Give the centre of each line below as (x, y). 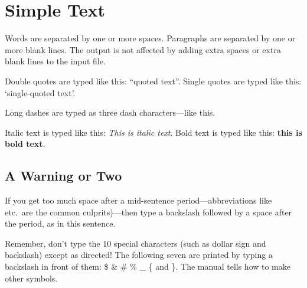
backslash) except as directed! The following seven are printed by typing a (139, 255)
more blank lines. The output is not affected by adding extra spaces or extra (143, 49)
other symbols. (31, 278)
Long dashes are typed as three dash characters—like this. (110, 112)
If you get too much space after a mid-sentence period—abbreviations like (138, 200)
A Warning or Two (63, 176)
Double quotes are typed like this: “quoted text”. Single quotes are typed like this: (153, 81)
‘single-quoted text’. (40, 92)
